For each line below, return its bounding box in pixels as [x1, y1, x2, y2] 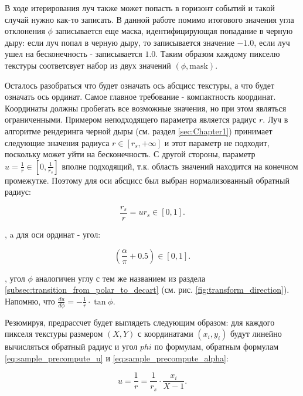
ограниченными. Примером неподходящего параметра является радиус [5, 113, 257, 126]
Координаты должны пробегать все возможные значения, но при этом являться [5, 101, 287, 114]
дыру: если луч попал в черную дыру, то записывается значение [5, 36, 234, 48]
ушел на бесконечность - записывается [5, 48, 142, 60]
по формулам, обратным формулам [154, 340, 279, 353]
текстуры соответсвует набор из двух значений [5, 59, 171, 71]
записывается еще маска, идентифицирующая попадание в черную [55, 25, 293, 37]
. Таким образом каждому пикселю [155, 48, 280, 60]
